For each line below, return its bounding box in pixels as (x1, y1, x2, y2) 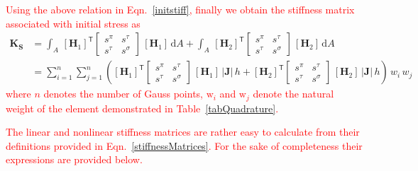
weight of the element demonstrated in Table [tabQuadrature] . (6, 100, 279, 115)
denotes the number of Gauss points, (43, 86, 203, 101)
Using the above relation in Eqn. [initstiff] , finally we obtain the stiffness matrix (6, 2, 355, 16)
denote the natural (253, 86, 334, 101)
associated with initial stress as (6, 16, 141, 30)
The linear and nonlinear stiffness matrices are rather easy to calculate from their (6, 124, 360, 139)
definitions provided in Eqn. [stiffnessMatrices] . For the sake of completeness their (6, 138, 363, 153)
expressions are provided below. (6, 152, 143, 167)
